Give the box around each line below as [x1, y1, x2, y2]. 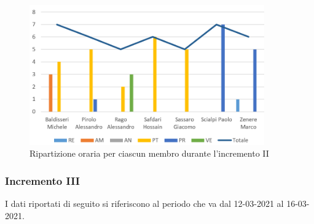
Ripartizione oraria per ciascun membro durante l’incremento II [29, 147, 269, 160]
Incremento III [5, 173, 80, 188]
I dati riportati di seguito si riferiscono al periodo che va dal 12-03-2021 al [5, 196, 284, 209]
